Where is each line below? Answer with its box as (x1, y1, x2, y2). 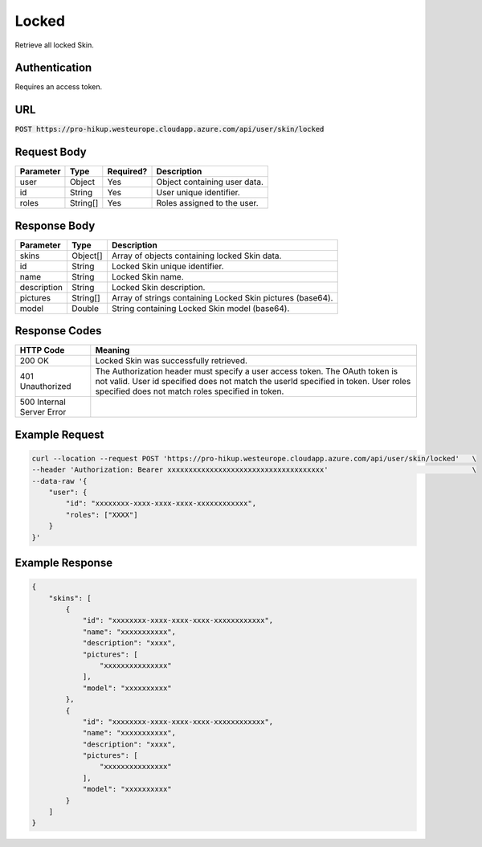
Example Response (14, 556, 112, 570)
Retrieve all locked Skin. (14, 40, 94, 50)
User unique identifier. (156, 187, 240, 198)
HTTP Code (19, 345, 65, 356)
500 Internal (19, 396, 66, 407)
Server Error (19, 407, 67, 418)
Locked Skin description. (111, 281, 206, 293)
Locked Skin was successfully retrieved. (95, 355, 248, 366)
